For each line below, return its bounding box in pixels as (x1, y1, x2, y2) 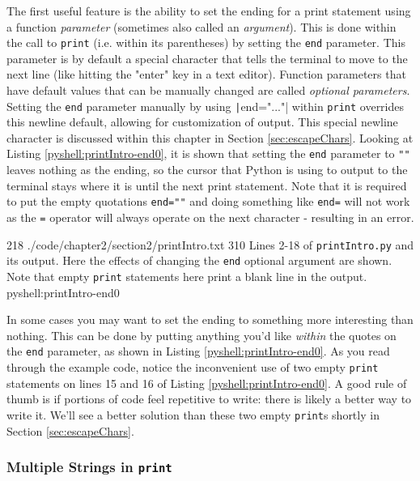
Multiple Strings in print (6, 457, 172, 477)
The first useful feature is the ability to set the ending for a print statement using (6, 2, 411, 19)
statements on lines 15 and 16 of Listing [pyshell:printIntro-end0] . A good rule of (6, 374, 407, 391)
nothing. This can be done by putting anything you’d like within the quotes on (6, 326, 397, 343)
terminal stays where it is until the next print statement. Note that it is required (6, 177, 407, 194)
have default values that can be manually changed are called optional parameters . (6, 82, 410, 99)
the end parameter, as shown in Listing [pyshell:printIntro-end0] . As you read (6, 343, 390, 360)
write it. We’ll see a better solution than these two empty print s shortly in (6, 406, 380, 423)
